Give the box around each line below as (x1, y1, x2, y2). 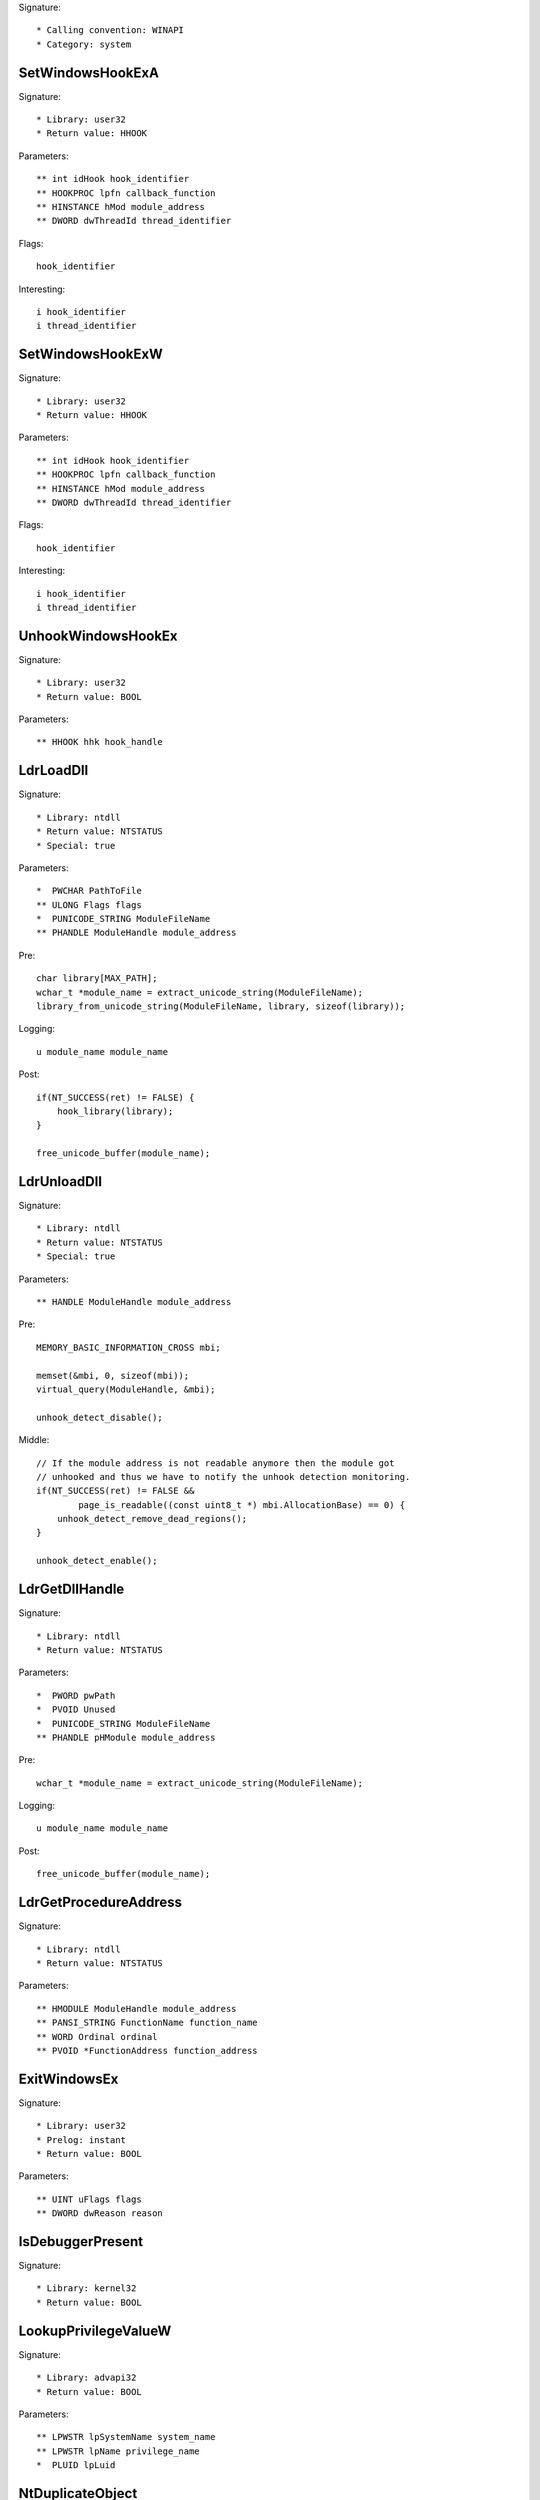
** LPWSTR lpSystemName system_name (36, 2431, 216, 2443)
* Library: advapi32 (36, 2372, 137, 2384)
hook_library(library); (56, 1105, 174, 1117)
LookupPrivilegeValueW (18, 2322, 172, 2339)
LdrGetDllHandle (18, 1581, 125, 1598)
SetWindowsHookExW (18, 346, 164, 363)
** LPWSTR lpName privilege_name (36, 2445, 200, 2457)
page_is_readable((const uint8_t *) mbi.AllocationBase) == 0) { (78, 1499, 406, 1510)
